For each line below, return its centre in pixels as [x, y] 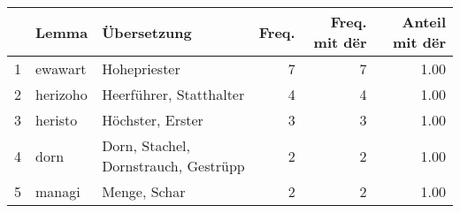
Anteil [424, 22]
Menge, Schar [144, 191]
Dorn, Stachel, [146, 145]
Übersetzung [147, 32]
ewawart [61, 68]
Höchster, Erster [153, 120]
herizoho [61, 94]
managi [58, 191]
